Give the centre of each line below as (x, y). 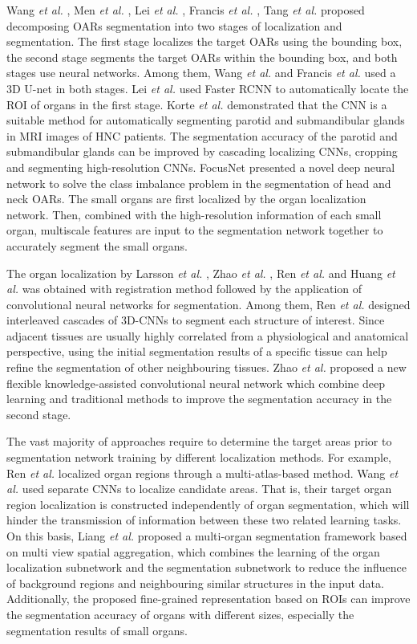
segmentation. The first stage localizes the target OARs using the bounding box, (204, 41)
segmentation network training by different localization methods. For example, (199, 457)
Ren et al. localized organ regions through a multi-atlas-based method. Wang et (202, 473)
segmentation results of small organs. (97, 630)
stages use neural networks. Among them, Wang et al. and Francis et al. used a (201, 73)
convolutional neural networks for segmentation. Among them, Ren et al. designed (208, 304)
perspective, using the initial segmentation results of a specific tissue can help (197, 351)
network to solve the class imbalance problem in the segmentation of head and (199, 183)
